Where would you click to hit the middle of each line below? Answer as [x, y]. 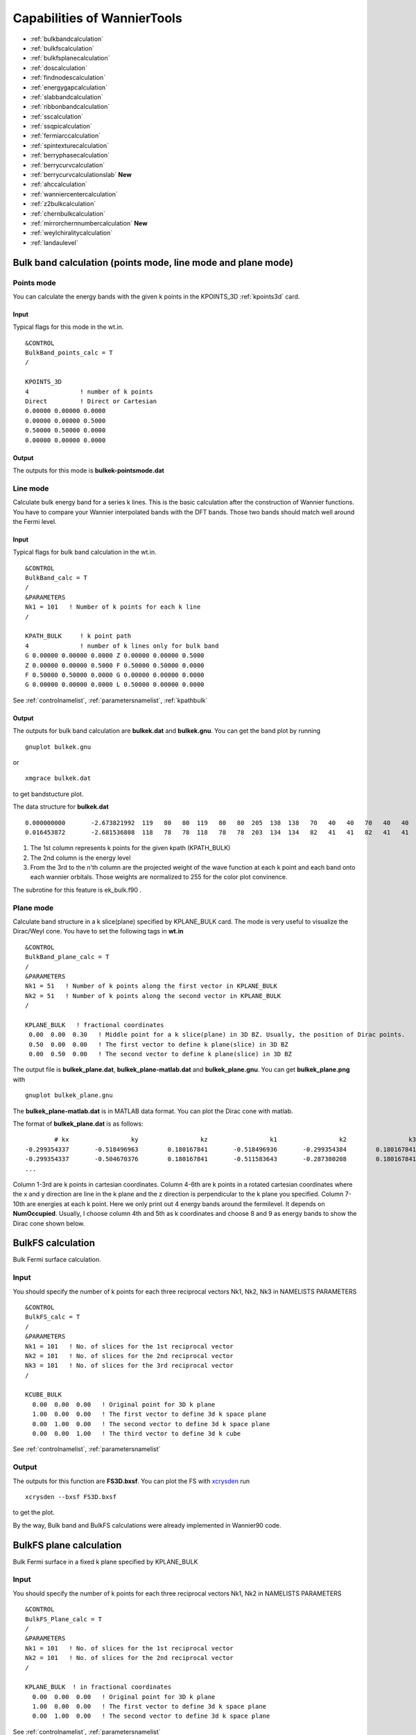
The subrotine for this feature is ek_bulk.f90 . [77, 890]
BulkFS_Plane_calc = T [64, 1619]
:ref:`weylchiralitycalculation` [71, 233]
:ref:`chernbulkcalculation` [68, 213]
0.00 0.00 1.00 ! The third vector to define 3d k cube [137, 1434]
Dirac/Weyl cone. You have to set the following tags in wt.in [98, 931]
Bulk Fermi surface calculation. [57, 1260]
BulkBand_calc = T [57, 578]
